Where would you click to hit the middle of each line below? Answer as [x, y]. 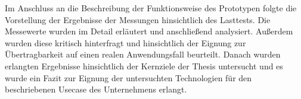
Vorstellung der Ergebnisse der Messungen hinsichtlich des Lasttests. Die [138, 19]
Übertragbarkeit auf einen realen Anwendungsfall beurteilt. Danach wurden [143, 54]
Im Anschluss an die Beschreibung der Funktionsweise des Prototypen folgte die [151, 8]
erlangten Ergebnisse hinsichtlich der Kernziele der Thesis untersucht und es [144, 66]
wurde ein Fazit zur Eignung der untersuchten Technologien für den [128, 77]
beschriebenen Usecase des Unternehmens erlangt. [96, 89]
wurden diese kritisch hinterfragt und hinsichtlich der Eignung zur [125, 42]
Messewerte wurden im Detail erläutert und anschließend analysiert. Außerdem [149, 31]
